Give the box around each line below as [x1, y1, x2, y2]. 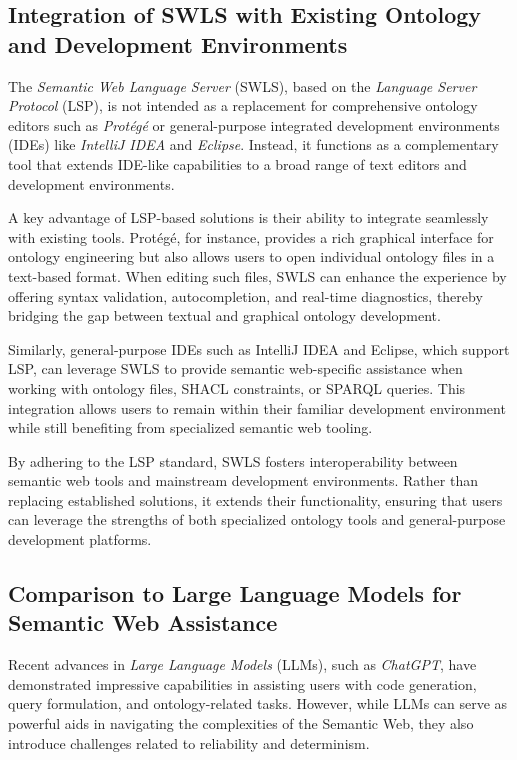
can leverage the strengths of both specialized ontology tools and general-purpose [8, 509, 506, 530]
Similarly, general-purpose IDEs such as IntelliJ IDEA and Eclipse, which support [8, 338, 510, 359]
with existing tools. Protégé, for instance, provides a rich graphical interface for [8, 226, 494, 247]
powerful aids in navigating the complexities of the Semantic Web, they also [8, 713, 474, 734]
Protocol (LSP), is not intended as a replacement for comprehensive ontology [8, 95, 478, 116]
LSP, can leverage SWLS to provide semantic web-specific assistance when [8, 358, 463, 379]
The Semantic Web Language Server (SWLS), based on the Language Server [8, 75, 477, 96]
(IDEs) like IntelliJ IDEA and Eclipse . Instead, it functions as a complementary [8, 134, 499, 155]
